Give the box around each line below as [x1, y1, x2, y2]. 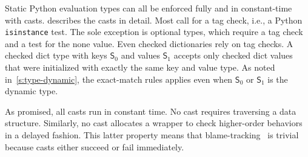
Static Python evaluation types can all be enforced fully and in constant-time [5, 2, 292, 14]
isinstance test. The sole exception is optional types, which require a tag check [5, 25, 303, 38]
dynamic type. [5, 85, 58, 97]
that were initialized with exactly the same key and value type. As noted [5, 61, 275, 74]
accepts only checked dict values [173, 49, 293, 62]
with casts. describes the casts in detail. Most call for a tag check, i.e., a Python [5, 13, 303, 26]
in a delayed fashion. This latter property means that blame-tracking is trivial [5, 129, 299, 141]
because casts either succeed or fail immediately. [5, 140, 184, 153]
